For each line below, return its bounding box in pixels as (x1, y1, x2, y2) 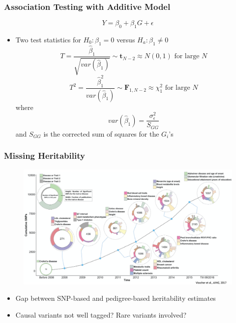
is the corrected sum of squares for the (43, 128, 159, 139)
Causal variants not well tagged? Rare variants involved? (15, 309, 187, 320)
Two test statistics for (15, 35, 81, 45)
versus (116, 35, 135, 45)
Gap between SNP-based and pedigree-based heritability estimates (15, 293, 216, 303)
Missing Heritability (4, 149, 85, 162)
